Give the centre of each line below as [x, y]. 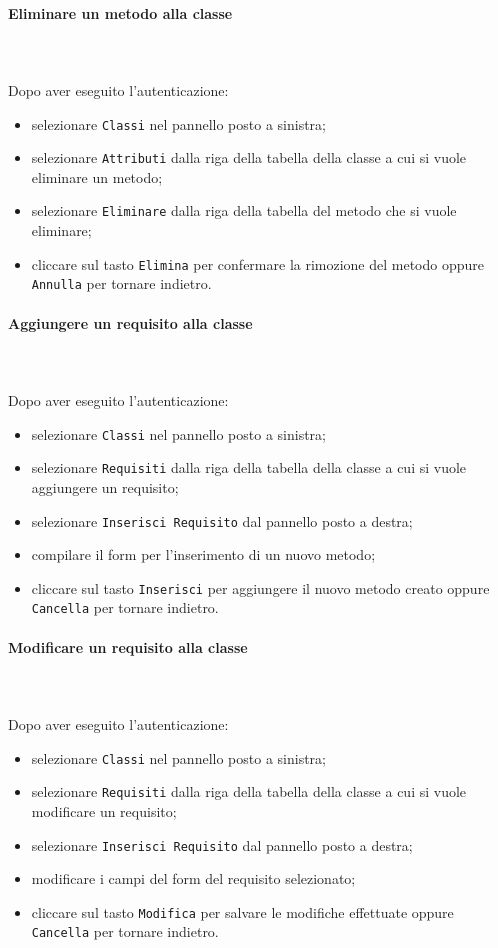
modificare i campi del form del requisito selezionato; [193, 878]
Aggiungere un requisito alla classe [130, 322]
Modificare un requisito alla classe [128, 646]
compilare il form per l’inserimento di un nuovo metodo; [203, 554]
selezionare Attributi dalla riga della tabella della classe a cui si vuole [249, 157]
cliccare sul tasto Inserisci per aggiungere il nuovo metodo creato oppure [260, 587]
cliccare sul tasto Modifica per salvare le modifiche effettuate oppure [242, 911]
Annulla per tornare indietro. [121, 283]
